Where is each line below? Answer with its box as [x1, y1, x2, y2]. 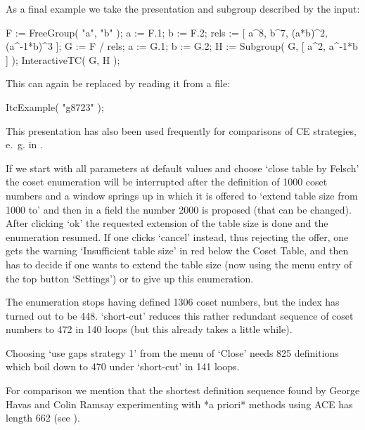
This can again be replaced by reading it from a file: [6, 76, 231, 91]
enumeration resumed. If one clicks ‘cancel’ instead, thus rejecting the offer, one [6, 229, 349, 244]
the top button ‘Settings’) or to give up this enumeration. [6, 271, 254, 285]
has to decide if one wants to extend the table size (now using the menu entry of [6, 256, 352, 271]
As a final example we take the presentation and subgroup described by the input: [6, 1, 360, 15]
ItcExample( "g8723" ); [6, 99, 104, 114]
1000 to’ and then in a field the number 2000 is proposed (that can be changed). [6, 202, 352, 216]
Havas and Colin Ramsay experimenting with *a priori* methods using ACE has [6, 396, 353, 411]
